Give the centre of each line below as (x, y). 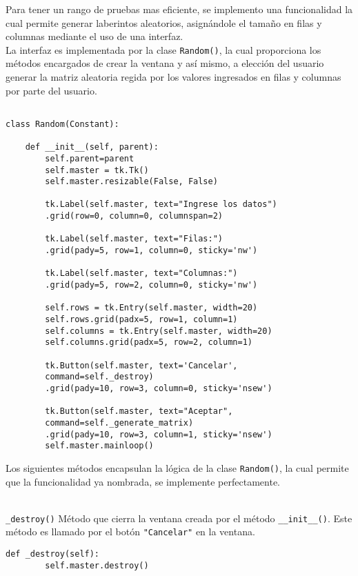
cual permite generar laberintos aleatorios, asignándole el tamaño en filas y (164, 22)
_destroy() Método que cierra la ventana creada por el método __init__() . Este (179, 518)
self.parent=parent (90, 158)
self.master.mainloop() (99, 446)
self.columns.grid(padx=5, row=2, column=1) (149, 342)
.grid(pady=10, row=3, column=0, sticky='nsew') (159, 388)
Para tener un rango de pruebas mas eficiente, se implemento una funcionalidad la (179, 9)
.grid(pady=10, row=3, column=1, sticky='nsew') (159, 434)
